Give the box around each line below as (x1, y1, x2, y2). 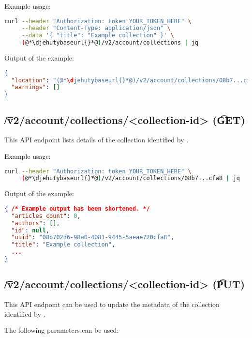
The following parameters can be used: (4, 325, 119, 335)
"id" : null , (11, 227, 50, 234)
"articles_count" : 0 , (11, 212, 81, 219)
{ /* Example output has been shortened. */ (4, 205, 150, 212)
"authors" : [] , (11, 219, 60, 227)
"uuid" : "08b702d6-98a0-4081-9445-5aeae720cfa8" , (11, 234, 174, 241)
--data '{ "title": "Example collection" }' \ (21, 32, 174, 39)
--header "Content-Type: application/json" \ (21, 25, 171, 32)
